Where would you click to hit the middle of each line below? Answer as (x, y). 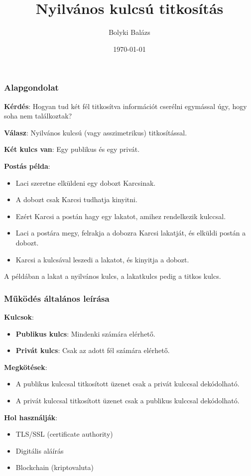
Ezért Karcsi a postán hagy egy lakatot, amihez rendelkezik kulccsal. (121, 216)
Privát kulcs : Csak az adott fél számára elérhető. (93, 350)
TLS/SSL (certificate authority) (64, 434)
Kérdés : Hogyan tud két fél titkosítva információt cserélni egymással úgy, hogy (125, 106)
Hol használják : (31, 417)
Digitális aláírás (40, 450)
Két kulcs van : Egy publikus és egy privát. (72, 149)
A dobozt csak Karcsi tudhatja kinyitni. (76, 199)
